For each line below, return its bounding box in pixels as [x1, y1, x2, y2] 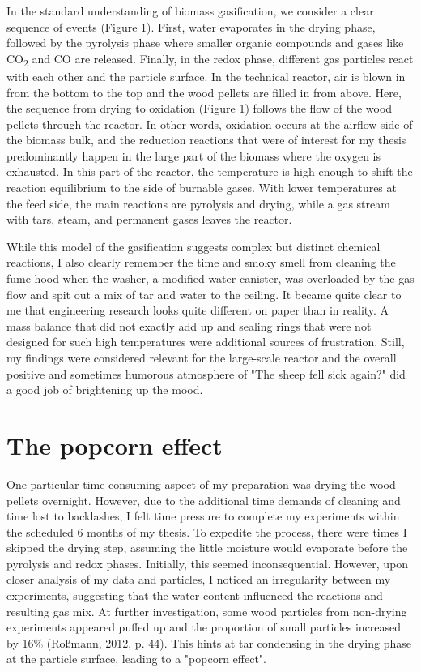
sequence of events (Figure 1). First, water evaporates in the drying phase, [6, 18, 376, 35]
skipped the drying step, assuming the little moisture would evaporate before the [6, 539, 408, 556]
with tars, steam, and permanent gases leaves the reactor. [6, 211, 292, 228]
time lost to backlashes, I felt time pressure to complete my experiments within [6, 507, 400, 524]
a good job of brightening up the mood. [6, 381, 203, 398]
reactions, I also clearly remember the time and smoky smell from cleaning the [6, 254, 396, 271]
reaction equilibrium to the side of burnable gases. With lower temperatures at [6, 179, 397, 196]
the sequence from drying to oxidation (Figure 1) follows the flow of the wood [6, 100, 393, 117]
